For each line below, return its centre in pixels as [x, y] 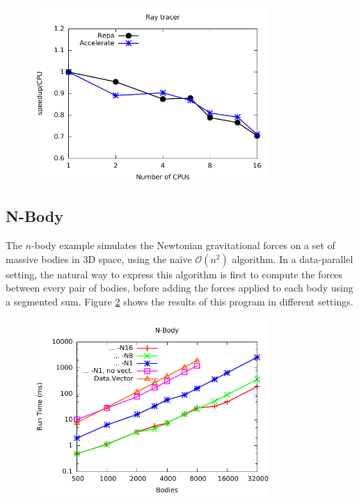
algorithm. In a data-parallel [293, 259]
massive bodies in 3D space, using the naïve [99, 259]
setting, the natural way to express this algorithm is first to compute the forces [174, 274]
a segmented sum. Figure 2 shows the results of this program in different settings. [179, 301]
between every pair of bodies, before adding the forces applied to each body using [179, 288]
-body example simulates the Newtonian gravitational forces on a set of [183, 245]
